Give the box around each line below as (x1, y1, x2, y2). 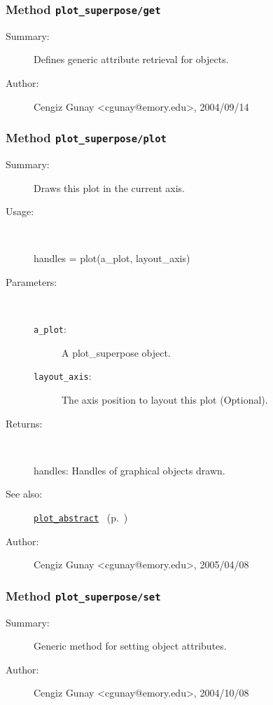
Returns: (6, 416, 43, 430)
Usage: (6, 204, 34, 219)
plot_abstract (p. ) (34, 509, 128, 524)
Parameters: (6, 274, 57, 289)
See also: (6, 486, 43, 501)
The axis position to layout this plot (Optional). (62, 392, 268, 406)
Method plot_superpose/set (6, 587, 161, 604)
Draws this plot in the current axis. (34, 180, 185, 195)
